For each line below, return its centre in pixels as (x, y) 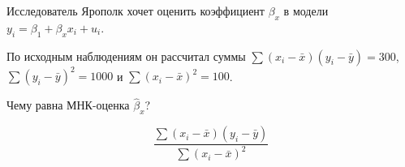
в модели (306, 11)
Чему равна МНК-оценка (68, 105)
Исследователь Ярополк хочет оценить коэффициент (136, 11)
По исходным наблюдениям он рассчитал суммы (126, 56)
